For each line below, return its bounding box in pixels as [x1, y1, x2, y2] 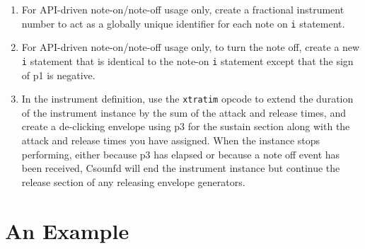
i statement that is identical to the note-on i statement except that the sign [21, 53, 354, 68]
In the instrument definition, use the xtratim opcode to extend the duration [21, 91, 354, 106]
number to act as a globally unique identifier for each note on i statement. [21, 16, 345, 30]
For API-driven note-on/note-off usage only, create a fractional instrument [21, 2, 344, 16]
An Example [5, 216, 129, 245]
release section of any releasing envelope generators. [21, 174, 245, 189]
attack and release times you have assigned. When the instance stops [21, 132, 320, 147]
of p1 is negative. [21, 67, 95, 82]
